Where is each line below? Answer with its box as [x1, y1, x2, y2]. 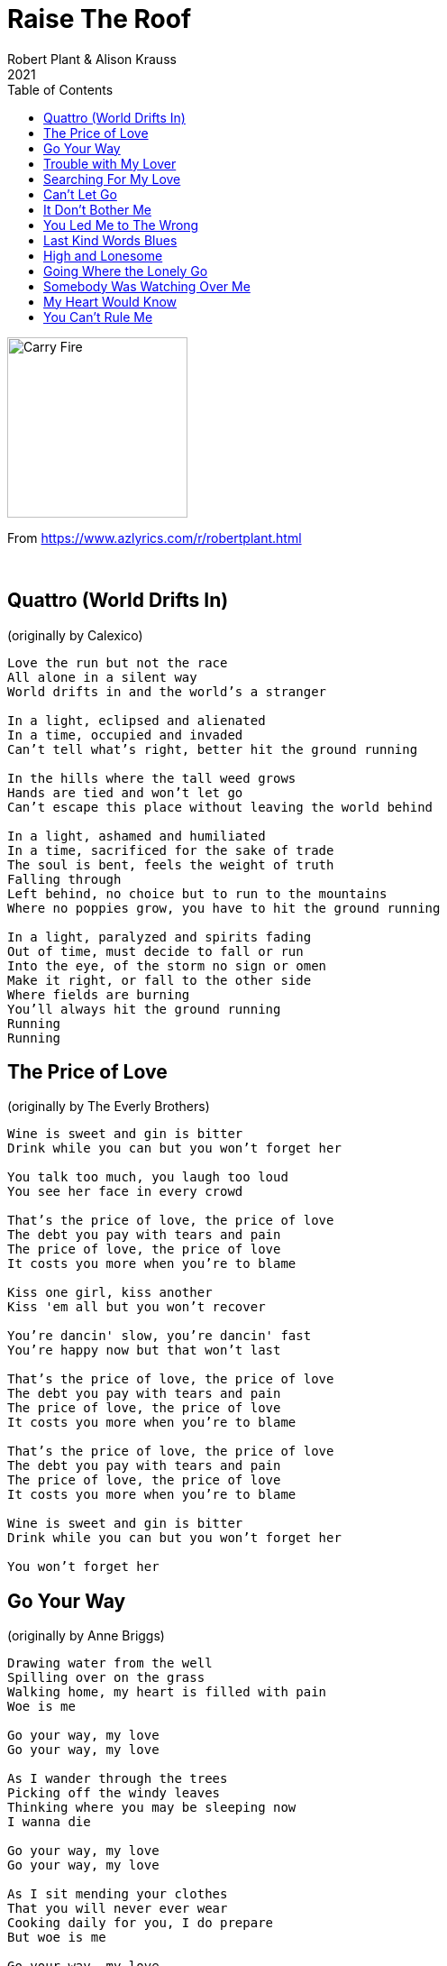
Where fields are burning [7, 987, 190, 1002]
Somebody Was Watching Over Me [43, 278, 251, 294]
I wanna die [7, 1814, 91, 1830]
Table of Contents [7, 81, 114, 97]
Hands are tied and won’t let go [7, 785, 243, 800]
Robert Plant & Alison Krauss [7, 51, 177, 67]
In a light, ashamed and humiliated [7, 828, 266, 843]
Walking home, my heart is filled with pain [7, 1685, 327, 1700]
